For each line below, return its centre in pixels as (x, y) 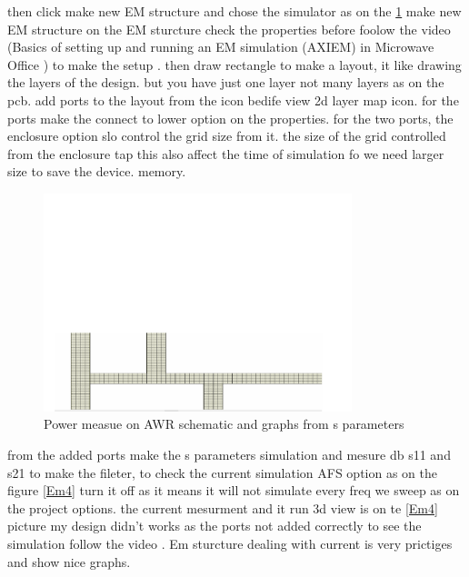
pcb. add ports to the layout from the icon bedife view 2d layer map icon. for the (233, 99)
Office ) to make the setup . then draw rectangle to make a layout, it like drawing (234, 64)
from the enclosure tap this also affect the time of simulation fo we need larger (226, 153)
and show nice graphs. (69, 561)
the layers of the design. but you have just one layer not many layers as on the (226, 82)
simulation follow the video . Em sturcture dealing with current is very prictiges (230, 543)
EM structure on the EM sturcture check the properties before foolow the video (229, 29)
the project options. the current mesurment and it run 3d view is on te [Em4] (223, 507)
